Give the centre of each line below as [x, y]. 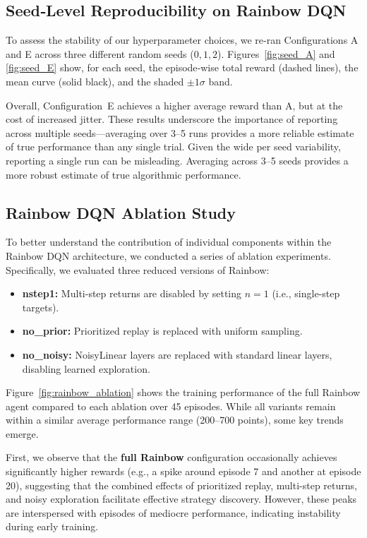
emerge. [22, 433]
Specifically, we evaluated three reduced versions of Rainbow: [138, 269]
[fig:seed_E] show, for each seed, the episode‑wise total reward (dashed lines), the [182, 67]
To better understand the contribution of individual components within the [169, 242]
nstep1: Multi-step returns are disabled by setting [132, 293]
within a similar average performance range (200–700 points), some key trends [175, 420]
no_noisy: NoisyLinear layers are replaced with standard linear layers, [177, 354]
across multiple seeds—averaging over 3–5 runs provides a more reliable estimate [180, 132]
